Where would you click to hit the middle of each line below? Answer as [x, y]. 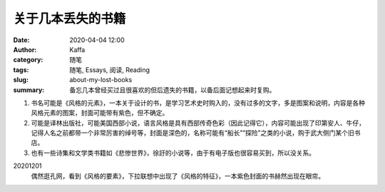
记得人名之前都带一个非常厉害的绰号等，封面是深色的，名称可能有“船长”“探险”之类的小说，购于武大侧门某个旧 [192, 133]
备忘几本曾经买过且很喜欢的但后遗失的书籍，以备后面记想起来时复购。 [173, 90]
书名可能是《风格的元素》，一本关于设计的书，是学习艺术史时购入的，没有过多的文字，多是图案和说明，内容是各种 [198, 103]
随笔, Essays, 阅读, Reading [109, 70]
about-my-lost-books [101, 80]
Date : [21, 40]
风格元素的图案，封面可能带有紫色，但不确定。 [100, 113]
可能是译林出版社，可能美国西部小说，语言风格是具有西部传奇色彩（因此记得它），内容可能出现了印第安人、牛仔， [198, 123]
